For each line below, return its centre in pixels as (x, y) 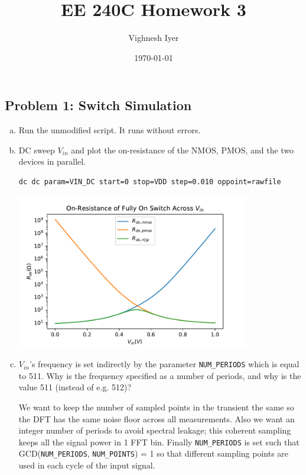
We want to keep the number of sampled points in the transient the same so (156, 407)
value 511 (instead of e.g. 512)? (75, 387)
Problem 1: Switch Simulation (98, 105)
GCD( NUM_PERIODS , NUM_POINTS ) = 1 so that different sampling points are (154, 453)
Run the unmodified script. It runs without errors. (110, 130)
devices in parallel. (52, 161)
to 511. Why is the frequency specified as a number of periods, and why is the (160, 375)
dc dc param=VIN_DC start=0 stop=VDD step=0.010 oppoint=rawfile (150, 182)
